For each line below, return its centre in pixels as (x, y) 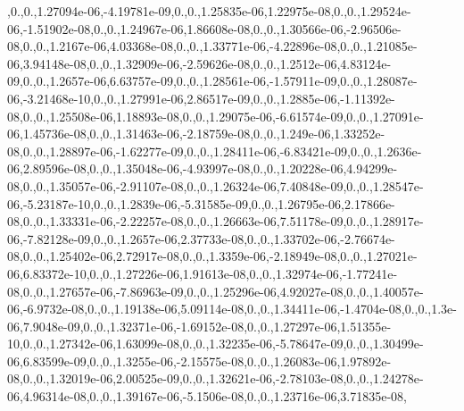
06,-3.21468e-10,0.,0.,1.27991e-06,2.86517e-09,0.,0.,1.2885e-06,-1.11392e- (201, 98)
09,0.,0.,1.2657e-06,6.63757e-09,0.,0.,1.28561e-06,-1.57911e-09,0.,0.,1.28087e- (212, 81)
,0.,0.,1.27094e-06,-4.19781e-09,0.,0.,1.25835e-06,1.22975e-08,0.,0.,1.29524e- (209, 11)
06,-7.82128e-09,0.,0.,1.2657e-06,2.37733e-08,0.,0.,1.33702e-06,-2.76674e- (201, 238)
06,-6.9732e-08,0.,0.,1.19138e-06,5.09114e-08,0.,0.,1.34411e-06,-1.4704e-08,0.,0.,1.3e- (232, 309)
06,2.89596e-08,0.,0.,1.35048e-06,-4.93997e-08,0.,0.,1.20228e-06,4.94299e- (203, 168)
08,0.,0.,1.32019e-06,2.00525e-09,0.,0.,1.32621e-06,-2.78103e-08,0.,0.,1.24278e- (215, 378)
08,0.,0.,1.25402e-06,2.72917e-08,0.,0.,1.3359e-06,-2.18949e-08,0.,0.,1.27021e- (212, 256)
